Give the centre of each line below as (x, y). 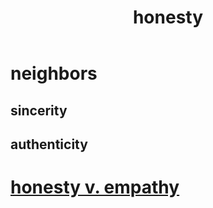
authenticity (49, 144)
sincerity (39, 110)
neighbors (54, 73)
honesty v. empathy (95, 187)
